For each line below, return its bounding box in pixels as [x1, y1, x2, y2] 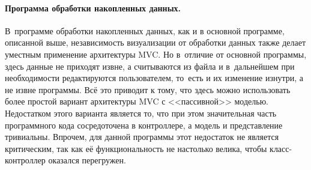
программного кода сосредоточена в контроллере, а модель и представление [5, 118, 283, 131]
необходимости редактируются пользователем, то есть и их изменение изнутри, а [5, 71, 304, 84]
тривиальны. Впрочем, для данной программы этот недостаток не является [5, 130, 279, 143]
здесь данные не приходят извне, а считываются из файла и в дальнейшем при [5, 59, 295, 72]
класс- [270, 142, 292, 154]
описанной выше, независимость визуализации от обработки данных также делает [5, 36, 306, 49]
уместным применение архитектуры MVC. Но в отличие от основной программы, [5, 47, 307, 60]
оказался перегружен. [48, 154, 126, 166]
